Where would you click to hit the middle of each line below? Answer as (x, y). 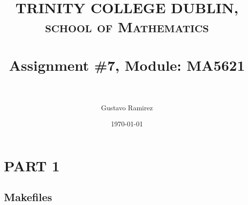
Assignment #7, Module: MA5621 (127, 65)
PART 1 (32, 166)
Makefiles (28, 196)
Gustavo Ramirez (127, 107)
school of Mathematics (127, 27)
